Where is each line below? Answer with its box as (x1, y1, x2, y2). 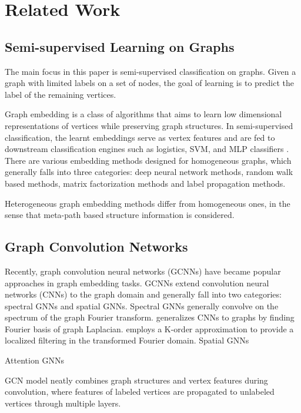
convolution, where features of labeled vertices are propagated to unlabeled (5, 385, 275, 398)
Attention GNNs (5, 354, 64, 366)
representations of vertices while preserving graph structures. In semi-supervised (5, 119, 293, 131)
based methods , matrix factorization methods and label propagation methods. (5, 177, 286, 189)
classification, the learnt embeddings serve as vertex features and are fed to (5, 131, 275, 143)
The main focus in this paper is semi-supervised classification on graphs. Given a (5, 65, 296, 77)
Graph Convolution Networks (5, 237, 188, 256)
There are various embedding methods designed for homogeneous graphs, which (5, 154, 292, 166)
